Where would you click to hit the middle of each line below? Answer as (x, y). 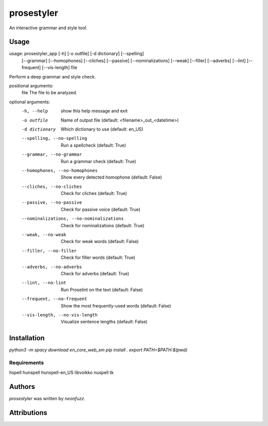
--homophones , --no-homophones (60, 170)
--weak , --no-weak (44, 235)
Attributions (28, 413)
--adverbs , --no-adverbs (52, 267)
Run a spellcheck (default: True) (94, 145)
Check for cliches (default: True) (94, 193)
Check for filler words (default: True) (98, 257)
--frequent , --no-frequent (54, 299)
